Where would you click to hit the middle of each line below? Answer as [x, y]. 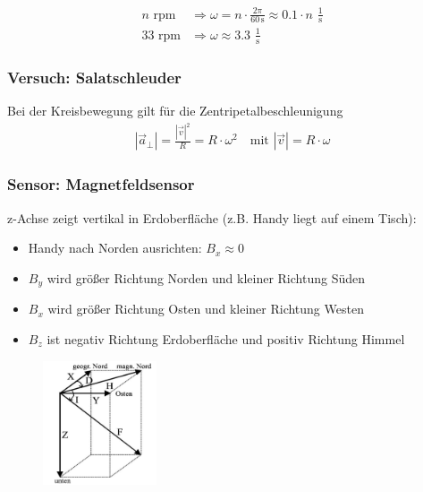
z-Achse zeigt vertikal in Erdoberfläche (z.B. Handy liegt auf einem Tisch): [212, 217]
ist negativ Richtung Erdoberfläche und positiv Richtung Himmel [226, 338]
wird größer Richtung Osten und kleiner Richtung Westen [206, 309]
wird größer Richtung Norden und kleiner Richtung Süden [206, 277]
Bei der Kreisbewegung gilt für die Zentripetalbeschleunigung [175, 110]
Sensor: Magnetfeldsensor [101, 184]
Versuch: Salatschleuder [94, 77]
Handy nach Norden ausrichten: [115, 248]
